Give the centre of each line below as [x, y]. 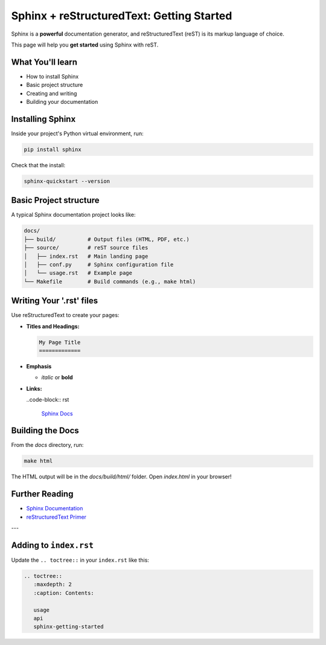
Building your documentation [62, 102]
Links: [34, 388]
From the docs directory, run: [47, 445]
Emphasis [39, 366]
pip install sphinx [53, 149]
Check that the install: [38, 165]
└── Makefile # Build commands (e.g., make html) [110, 281]
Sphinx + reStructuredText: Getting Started [122, 16]
